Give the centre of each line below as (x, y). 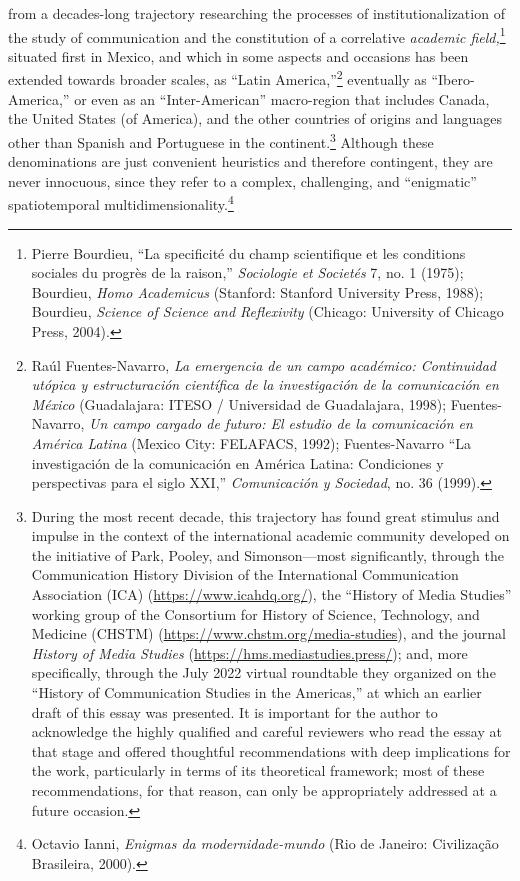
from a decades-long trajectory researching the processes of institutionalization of (256, 13)
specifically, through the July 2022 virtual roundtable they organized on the (263, 672)
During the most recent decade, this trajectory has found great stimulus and (265, 515)
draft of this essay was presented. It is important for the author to (234, 711)
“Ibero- (453, 79)
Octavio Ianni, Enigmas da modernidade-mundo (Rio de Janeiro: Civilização (265, 843)
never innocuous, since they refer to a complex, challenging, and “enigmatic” (242, 180)
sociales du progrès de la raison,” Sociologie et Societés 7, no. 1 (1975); (247, 272)
